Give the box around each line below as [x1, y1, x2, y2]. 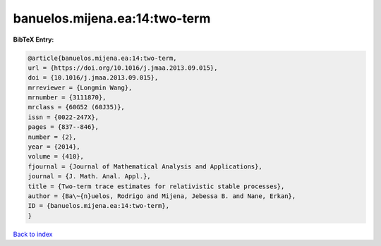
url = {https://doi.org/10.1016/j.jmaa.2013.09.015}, [28, 63, 218, 72]
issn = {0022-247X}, [28, 113, 99, 121]
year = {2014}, [28, 143, 80, 151]
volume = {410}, [28, 152, 85, 161]
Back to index [13, 230, 53, 238]
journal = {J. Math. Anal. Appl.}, [28, 173, 151, 180]
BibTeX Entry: [13, 35, 54, 44]
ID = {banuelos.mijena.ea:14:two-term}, [28, 202, 169, 210]
